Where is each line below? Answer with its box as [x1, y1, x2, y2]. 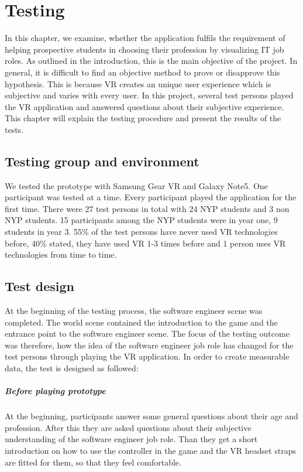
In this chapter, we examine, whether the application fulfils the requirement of [5, 32, 285, 44]
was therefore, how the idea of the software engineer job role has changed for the [5, 338, 294, 351]
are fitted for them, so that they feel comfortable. [5, 456, 181, 468]
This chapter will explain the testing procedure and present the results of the [5, 112, 281, 124]
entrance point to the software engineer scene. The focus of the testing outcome [5, 327, 290, 340]
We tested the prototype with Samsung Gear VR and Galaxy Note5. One [5, 179, 268, 191]
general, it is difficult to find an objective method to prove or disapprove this [5, 66, 280, 78]
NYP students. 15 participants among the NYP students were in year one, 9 [5, 214, 278, 226]
